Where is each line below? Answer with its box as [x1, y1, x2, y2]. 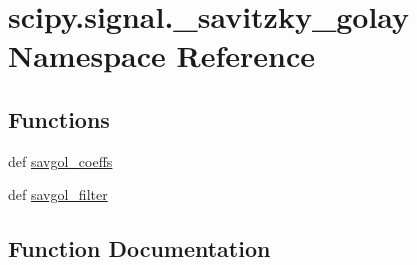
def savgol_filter [8, 184, 108, 205]
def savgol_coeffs [8, 150, 113, 171]
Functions [8, 103, 110, 134]
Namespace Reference [8, 35, 315, 76]
